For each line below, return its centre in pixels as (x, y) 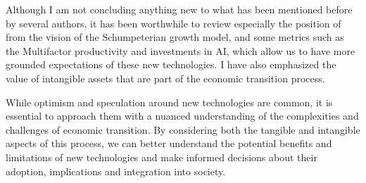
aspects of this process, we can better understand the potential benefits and (169, 143)
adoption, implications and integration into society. (116, 171)
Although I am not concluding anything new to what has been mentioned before (179, 9)
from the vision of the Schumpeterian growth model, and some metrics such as (175, 37)
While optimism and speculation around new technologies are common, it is (169, 102)
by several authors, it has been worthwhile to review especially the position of (173, 23)
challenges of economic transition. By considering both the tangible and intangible (183, 129)
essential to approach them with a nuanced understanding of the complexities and (182, 116)
